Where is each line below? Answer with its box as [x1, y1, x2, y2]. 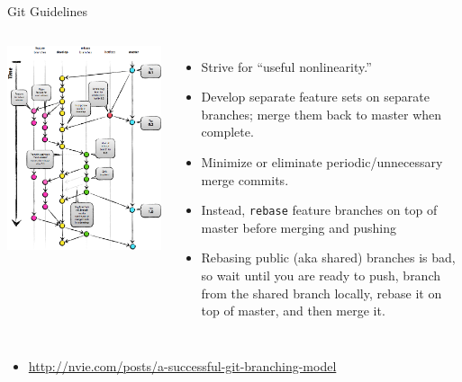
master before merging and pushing [201, 218, 397, 236]
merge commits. [201, 170, 289, 189]
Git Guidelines [7, 2, 87, 20]
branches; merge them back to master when [201, 104, 442, 123]
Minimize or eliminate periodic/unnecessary [201, 152, 443, 171]
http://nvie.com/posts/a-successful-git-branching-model [28, 356, 337, 375]
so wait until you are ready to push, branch [201, 266, 441, 284]
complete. [201, 122, 254, 141]
